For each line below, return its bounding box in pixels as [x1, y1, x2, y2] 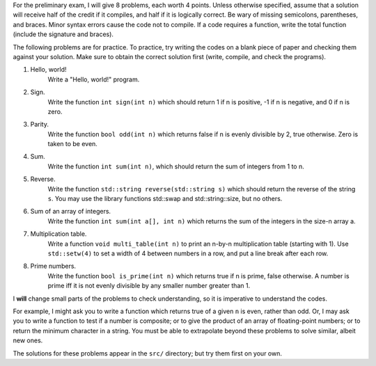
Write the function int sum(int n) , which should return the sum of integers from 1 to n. [47, 162, 304, 170]
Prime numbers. [30, 262, 77, 271]
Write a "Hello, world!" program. [47, 75, 140, 83]
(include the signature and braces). [13, 30, 114, 38]
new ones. [13, 336, 43, 344]
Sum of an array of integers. [30, 207, 111, 216]
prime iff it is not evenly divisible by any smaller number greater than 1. [47, 282, 251, 290]
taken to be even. [47, 140, 97, 148]
